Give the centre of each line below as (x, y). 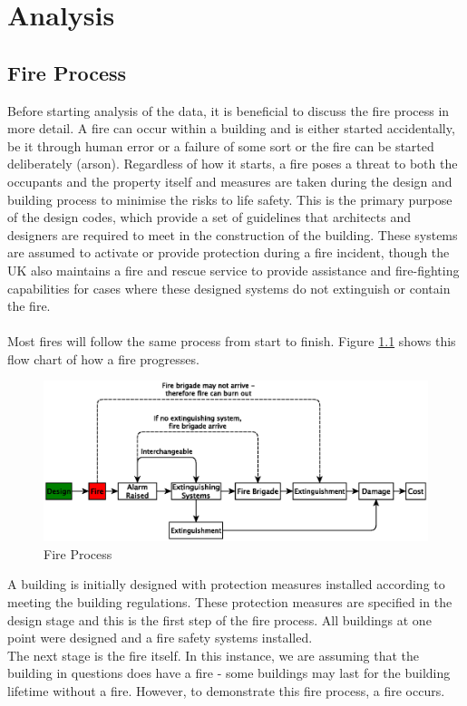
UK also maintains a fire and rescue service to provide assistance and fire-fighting (233, 270)
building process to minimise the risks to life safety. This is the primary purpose (230, 199)
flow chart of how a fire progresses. (103, 358)
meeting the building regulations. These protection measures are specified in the (230, 602)
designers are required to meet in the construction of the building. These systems (233, 234)
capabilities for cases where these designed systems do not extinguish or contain (229, 288)
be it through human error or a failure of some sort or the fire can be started (221, 145)
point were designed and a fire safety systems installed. (160, 638)
